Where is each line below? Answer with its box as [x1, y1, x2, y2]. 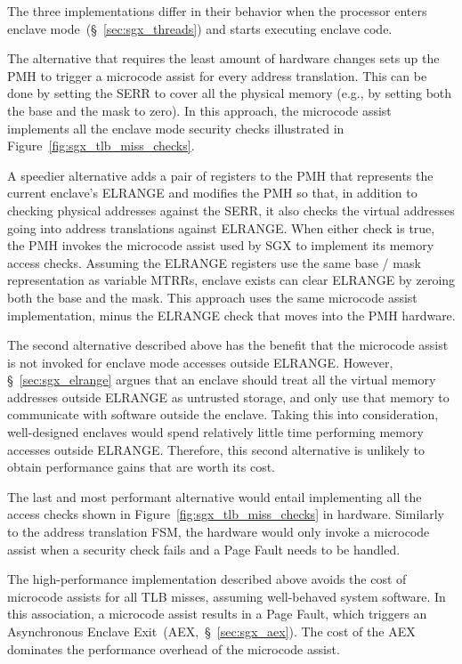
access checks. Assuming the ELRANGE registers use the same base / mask [7, 253, 421, 271]
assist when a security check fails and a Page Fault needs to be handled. [7, 539, 401, 558]
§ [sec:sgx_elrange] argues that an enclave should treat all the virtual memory [7, 370, 436, 389]
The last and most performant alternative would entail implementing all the [7, 487, 422, 506]
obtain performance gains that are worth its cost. [7, 458, 275, 476]
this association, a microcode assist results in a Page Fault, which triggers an [7, 604, 427, 623]
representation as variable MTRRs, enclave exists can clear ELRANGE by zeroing [7, 271, 456, 289]
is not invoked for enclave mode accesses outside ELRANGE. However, [7, 352, 393, 371]
